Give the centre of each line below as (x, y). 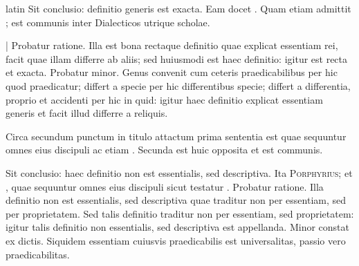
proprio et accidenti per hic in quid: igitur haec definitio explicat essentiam (164, 99)
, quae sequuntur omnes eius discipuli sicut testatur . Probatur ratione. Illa (165, 186)
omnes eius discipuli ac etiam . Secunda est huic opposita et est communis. (164, 150)
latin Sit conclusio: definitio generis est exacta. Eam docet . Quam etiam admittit (178, 8)
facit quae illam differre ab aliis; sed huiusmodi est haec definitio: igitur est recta (177, 58)
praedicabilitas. (38, 254)
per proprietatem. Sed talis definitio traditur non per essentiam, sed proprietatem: (180, 213)
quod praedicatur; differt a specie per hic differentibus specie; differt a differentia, (178, 85)
